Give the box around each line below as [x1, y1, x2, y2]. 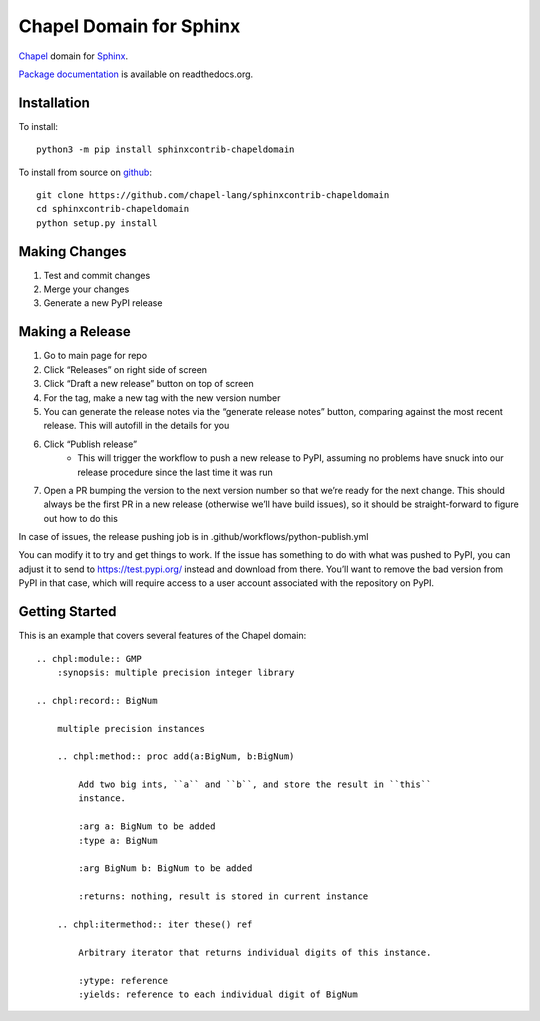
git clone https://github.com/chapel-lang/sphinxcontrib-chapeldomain [36, 190, 390, 201]
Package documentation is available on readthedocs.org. [18, 68, 254, 80]
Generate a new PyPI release [43, 297, 163, 309]
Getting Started [18, 603, 117, 620]
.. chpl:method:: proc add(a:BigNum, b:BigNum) [56, 751, 295, 762]
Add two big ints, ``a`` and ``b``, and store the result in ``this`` [78, 779, 432, 790]
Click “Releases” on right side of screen [43, 363, 208, 375]
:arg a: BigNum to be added [78, 821, 216, 832]
